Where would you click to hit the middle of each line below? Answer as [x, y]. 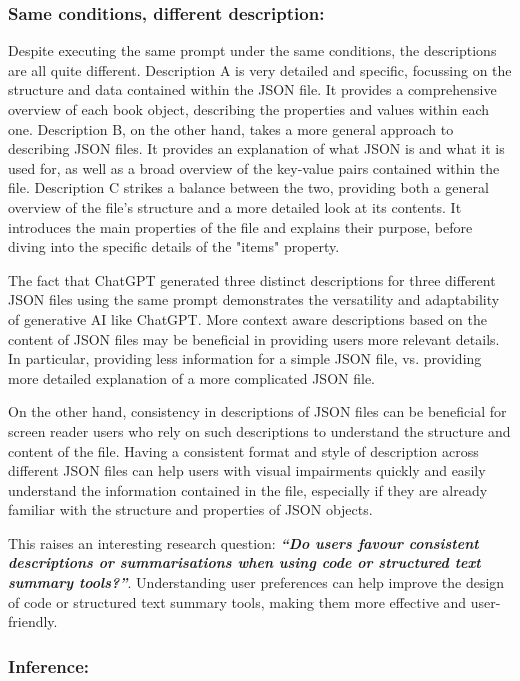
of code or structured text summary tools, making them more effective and [237, 601]
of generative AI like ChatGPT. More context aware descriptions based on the [247, 318]
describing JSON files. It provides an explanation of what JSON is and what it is [256, 148]
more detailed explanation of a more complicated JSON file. [191, 377]
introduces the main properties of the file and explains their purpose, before [240, 226]
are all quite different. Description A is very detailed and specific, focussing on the [260, 69]
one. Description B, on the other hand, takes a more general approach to [231, 128]
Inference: [48, 665]
